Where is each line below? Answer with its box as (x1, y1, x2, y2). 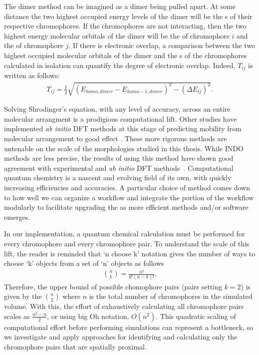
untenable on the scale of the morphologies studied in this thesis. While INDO (4, 143, 244, 153)
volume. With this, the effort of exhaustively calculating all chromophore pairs (4, 301, 244, 311)
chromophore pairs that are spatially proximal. (4, 341, 147, 351)
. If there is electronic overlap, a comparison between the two (68, 40, 256, 51)
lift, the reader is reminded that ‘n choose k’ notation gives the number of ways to (4, 248, 256, 258)
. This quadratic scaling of (156, 310, 236, 321)
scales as (4, 310, 30, 321)
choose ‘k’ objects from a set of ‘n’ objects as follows (4, 258, 164, 268)
